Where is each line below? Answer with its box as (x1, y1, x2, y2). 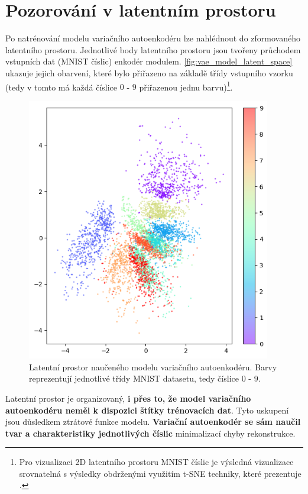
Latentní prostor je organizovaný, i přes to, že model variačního (5, 392, 251, 404)
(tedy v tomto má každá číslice (5, 80, 118, 93)
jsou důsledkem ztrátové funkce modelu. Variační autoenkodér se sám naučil (5, 415, 301, 428)
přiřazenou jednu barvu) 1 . (139, 79, 233, 93)
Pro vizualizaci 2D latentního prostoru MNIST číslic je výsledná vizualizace (19, 456, 294, 468)
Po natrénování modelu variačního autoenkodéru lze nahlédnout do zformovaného (5, 32, 300, 44)
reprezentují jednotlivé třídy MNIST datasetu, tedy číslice (29, 372, 239, 385)
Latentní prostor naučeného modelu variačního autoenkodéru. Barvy (29, 360, 277, 373)
